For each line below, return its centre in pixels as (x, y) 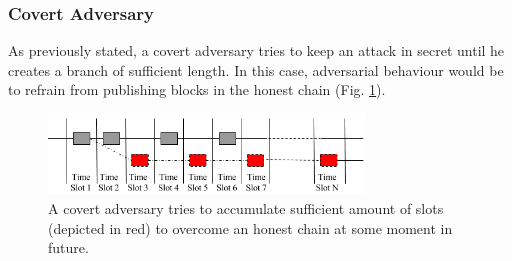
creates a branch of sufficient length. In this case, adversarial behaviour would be (256, 69)
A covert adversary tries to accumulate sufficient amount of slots (246, 207)
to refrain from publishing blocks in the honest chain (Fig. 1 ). (197, 89)
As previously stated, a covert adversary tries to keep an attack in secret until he (256, 50)
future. (68, 247)
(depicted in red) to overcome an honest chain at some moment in (250, 227)
